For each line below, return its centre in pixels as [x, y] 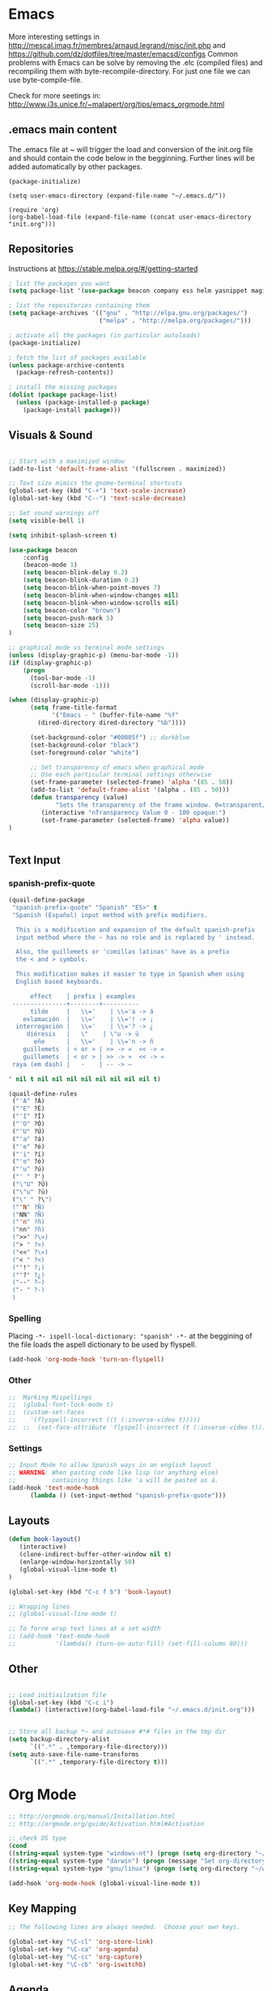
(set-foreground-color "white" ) [84, 752]
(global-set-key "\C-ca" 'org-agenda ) [74, 1950]
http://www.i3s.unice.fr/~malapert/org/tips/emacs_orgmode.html [117, 104]
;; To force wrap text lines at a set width [85, 1629]
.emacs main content [63, 130]
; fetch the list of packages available [78, 357]
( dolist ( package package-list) [63, 395]
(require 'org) [34, 210]
